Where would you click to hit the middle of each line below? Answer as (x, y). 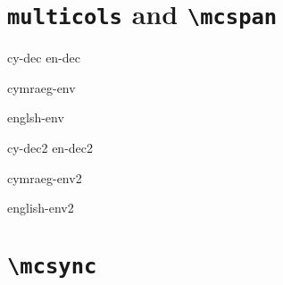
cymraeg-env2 (45, 177)
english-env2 (41, 208)
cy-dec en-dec (44, 58)
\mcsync (52, 266)
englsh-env (36, 117)
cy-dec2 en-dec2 (50, 148)
